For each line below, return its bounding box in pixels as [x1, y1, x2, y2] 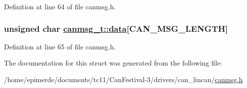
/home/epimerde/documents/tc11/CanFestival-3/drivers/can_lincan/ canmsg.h [4, 74, 243, 84]
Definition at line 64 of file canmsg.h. [4, 1, 116, 11]
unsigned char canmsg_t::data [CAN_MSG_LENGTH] [4, 22, 228, 34]
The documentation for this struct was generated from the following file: [4, 58, 222, 68]
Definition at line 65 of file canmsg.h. [4, 41, 116, 51]
